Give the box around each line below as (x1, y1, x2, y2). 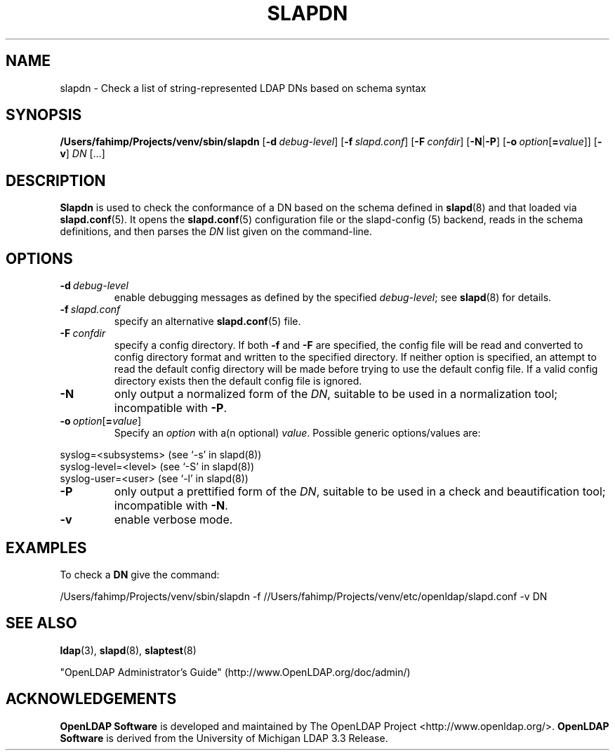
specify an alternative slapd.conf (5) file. (114, 315, 301, 328)
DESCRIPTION (6, 171, 106, 190)
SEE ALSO (6, 614, 77, 632)
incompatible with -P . (114, 401, 227, 416)
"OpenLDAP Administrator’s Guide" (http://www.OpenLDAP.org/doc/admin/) (60, 665, 411, 678)
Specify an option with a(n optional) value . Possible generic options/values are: (114, 427, 481, 439)
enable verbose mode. (114, 512, 233, 527)
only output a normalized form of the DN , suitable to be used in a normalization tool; (114, 387, 558, 402)
